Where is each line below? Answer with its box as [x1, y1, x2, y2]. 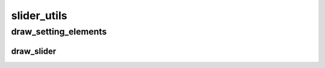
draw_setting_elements [11, 26, 107, 37]
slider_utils [11, 9, 67, 22]
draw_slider [11, 46, 57, 56]
